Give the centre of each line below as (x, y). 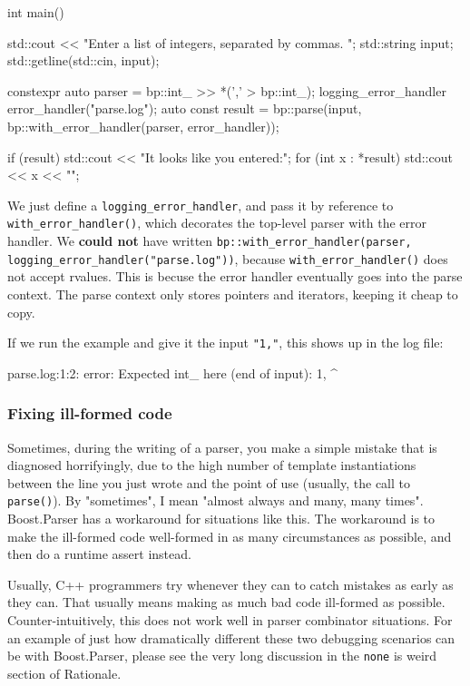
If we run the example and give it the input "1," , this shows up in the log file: (225, 343)
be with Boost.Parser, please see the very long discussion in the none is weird (222, 656)
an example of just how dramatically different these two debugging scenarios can (231, 637)
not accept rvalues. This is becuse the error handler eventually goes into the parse (235, 276)
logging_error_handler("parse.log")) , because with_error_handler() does (228, 258)
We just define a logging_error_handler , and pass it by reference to (201, 205)
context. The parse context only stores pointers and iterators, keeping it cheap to (233, 294)
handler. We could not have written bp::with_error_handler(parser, (210, 241)
